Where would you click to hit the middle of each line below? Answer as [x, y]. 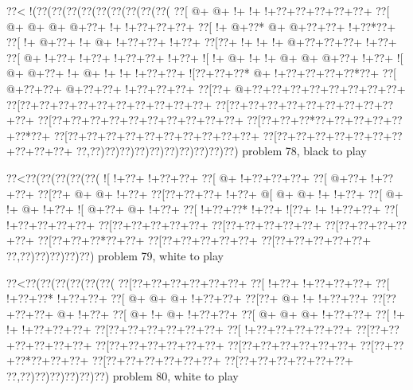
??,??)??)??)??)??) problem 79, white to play [115, 255]
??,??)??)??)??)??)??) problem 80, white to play [123, 376]
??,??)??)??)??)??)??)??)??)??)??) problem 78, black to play [221, 151]
